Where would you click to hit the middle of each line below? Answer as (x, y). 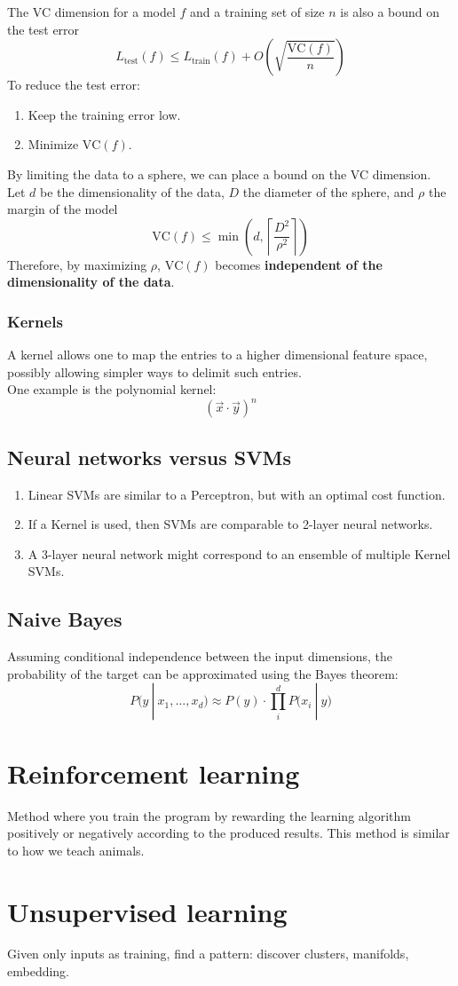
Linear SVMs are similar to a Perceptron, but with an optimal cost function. (237, 494)
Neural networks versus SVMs (149, 457)
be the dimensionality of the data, (132, 191)
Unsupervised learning (147, 911)
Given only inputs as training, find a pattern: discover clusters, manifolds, (208, 954)
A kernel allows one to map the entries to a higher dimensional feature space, (217, 355)
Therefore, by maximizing (77, 264)
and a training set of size (257, 12)
